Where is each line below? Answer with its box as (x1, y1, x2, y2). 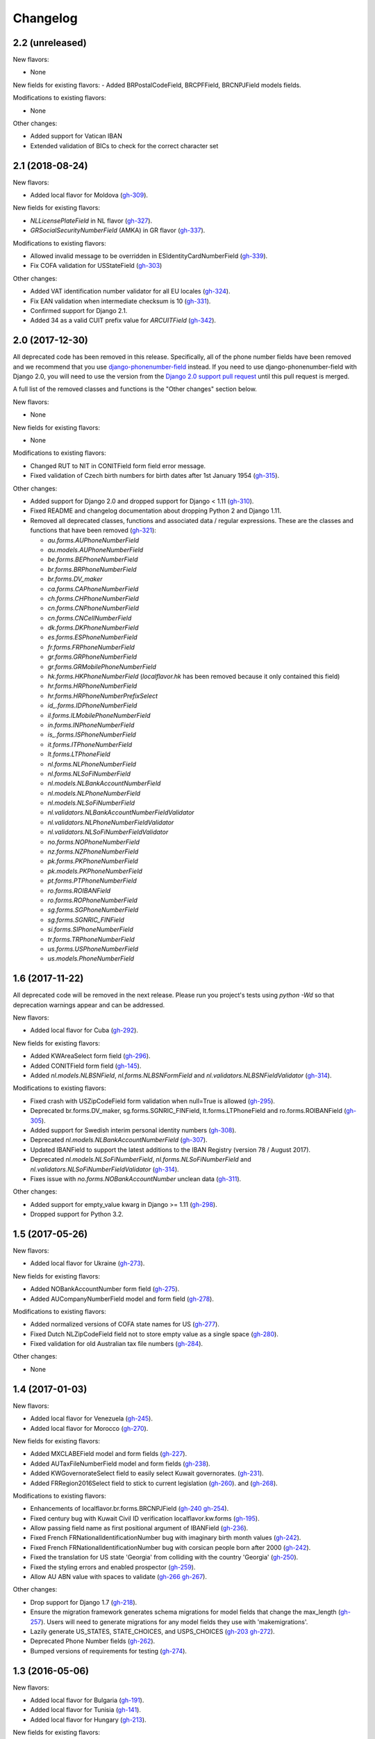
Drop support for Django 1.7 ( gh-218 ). (30, 1598, 137, 1606)
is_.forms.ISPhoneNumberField (47, 730, 137, 739)
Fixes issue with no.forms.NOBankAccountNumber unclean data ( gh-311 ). (30, 1174, 242, 1183)
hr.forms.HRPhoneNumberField (47, 682, 137, 690)
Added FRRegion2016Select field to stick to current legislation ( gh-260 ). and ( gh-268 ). (30, 1479, 278, 1487)
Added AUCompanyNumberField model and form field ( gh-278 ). (30, 1295, 215, 1303)
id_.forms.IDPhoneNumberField (47, 701, 137, 710)
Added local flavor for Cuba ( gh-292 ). (30, 1026, 139, 1034)
